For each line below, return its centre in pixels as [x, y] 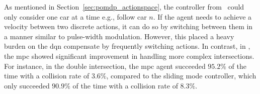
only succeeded [27, 85]
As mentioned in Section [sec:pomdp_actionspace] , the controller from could [124, 7]
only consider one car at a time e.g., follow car [75, 16]
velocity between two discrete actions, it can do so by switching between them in [128, 26]
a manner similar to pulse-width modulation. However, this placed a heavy [119, 36]
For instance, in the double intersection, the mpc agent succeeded [105, 66]
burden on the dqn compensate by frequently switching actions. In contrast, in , [127, 46]
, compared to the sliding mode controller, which [181, 76]
